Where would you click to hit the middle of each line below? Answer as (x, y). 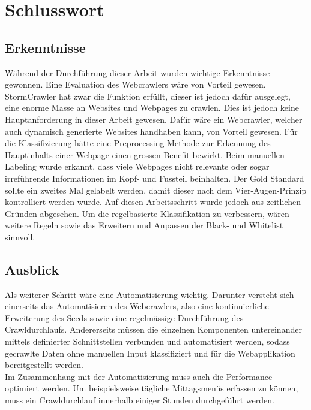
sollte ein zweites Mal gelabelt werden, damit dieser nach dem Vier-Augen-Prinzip (156, 190)
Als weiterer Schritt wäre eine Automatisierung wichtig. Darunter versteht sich (149, 294)
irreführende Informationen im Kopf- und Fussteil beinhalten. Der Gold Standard (155, 178)
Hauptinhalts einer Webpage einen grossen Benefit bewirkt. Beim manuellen (145, 154)
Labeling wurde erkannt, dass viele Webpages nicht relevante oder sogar (137, 166)
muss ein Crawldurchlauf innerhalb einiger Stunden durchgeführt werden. (140, 400)
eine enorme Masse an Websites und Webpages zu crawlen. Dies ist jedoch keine (152, 108)
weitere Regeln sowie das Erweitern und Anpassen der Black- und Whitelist (144, 225)
